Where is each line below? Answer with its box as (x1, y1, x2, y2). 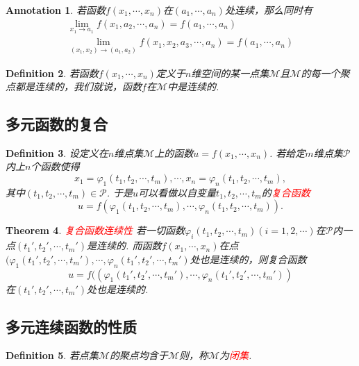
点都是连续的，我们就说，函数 (6, 79, 142, 94)
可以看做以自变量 (138, 185, 217, 199)
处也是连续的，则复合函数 (190, 251, 307, 266)
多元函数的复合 (6, 113, 108, 135)
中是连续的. (167, 79, 219, 94)
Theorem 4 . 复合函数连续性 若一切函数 (6, 223, 185, 238)
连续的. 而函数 (97, 238, 162, 253)
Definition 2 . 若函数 (6, 65, 99, 80)
